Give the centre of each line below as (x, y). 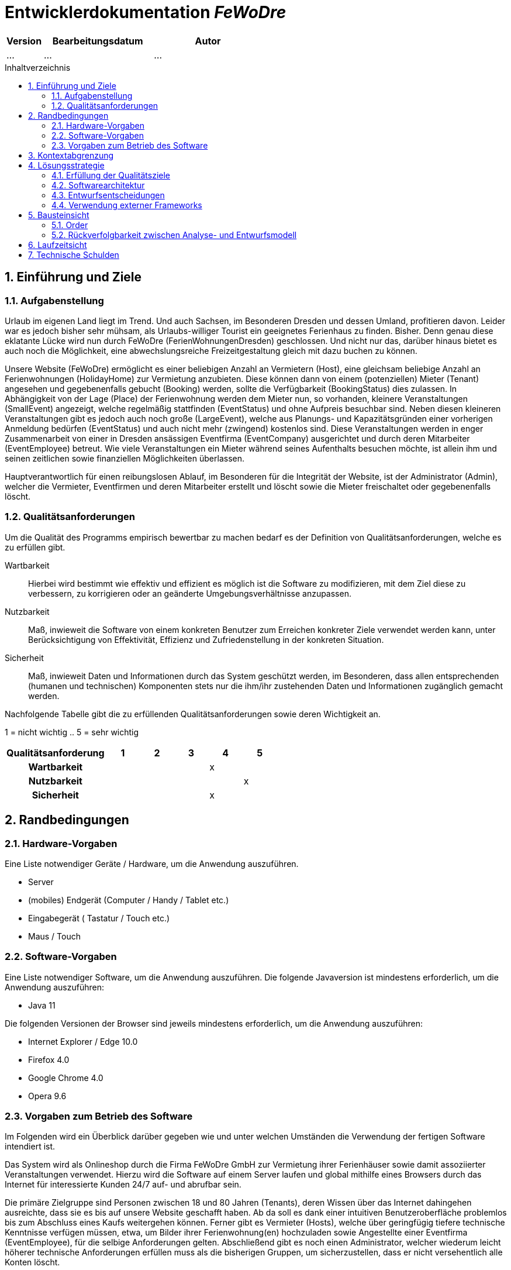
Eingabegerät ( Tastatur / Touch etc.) (99, 918)
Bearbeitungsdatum (98, 41)
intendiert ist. (30, 1147)
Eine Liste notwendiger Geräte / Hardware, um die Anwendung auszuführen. (152, 863)
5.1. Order (70, 225)
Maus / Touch (54, 936)
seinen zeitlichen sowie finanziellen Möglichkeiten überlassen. (125, 458)
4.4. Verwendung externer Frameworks (127, 205)
